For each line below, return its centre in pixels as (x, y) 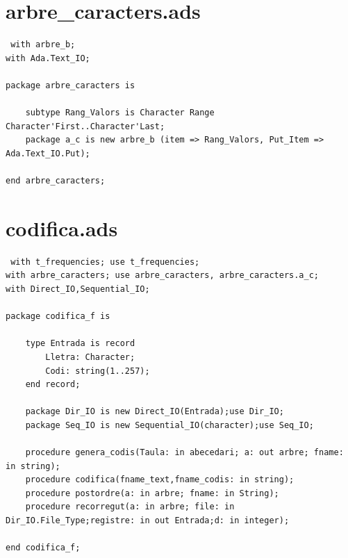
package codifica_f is (58, 317)
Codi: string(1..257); (98, 371)
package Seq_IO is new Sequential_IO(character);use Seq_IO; (169, 425)
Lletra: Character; (90, 357)
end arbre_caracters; (56, 181)
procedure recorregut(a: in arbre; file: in (130, 507)
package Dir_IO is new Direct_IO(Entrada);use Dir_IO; (155, 412)
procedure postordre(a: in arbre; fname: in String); (152, 493)
